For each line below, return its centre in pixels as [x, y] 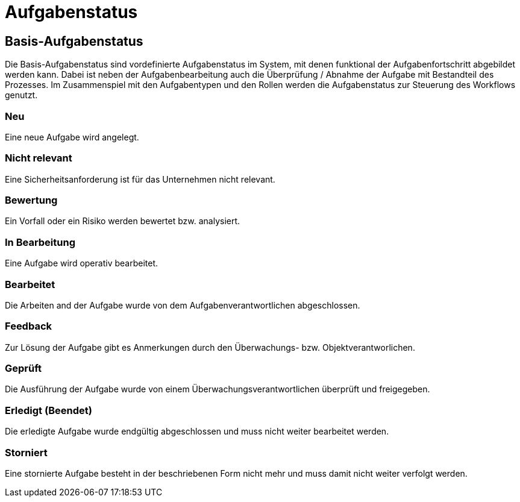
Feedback [29, 326]
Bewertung [31, 200]
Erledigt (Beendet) [49, 410]
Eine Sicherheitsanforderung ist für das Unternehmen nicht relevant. [140, 179]
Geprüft [23, 369]
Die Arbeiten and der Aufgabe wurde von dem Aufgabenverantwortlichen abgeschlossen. [183, 305]
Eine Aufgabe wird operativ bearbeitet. [82, 263]
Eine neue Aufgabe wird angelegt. [72, 137]
